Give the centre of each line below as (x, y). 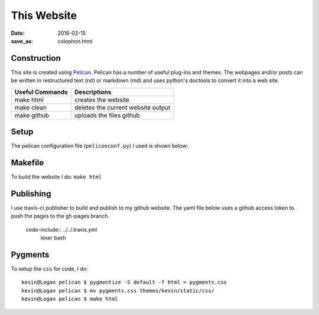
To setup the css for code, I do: (49, 269)
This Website (44, 15)
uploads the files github (107, 115)
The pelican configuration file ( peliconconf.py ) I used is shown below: (100, 146)
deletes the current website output (123, 108)
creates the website (102, 99)
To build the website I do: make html (56, 177)
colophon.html (75, 41)
